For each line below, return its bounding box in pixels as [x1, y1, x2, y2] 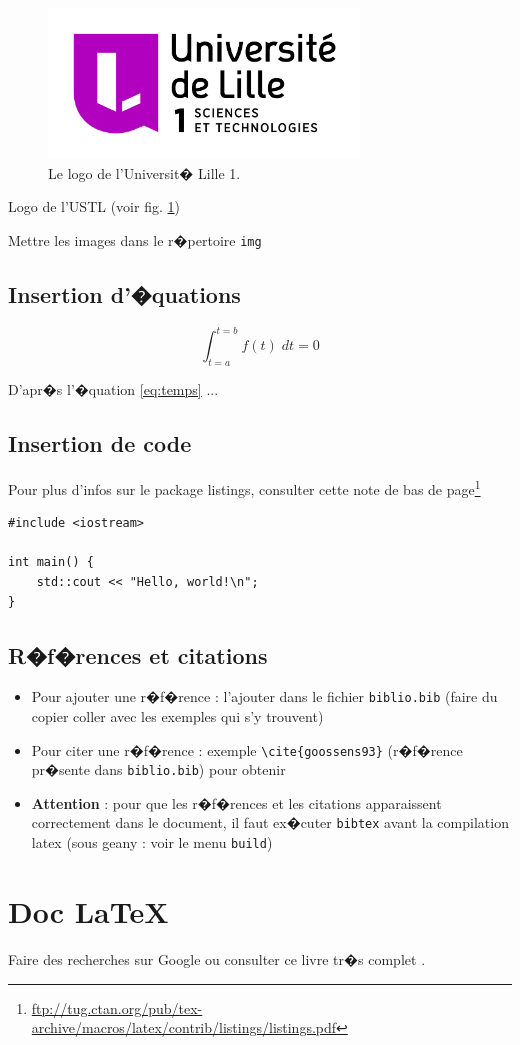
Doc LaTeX [8, 890, 169, 931]
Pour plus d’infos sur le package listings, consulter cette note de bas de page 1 [8, 475, 481, 499]
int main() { [8, 555, 94, 570]
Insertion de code [8, 428, 192, 459]
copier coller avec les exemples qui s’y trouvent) [31, 705, 324, 726]
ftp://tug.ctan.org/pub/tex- [31, 997, 203, 1018]
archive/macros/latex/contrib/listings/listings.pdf [31, 1017, 337, 1038]
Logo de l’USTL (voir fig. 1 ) [8, 196, 180, 217]
